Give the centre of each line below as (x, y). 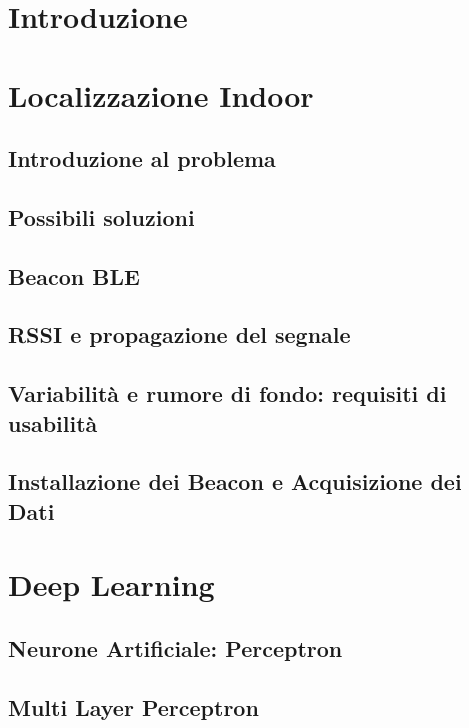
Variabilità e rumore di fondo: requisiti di (227, 393)
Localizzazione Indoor (161, 94)
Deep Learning (111, 584)
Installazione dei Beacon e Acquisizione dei (235, 481)
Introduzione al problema (142, 158)
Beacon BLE (74, 275)
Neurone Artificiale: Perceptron (175, 647)
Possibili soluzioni (101, 216)
